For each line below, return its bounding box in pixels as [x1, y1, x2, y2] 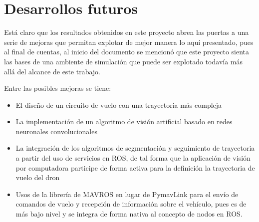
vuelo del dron [15, 172, 60, 183]
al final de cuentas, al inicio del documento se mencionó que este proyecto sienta [4, 46, 250, 57]
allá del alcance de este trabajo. [4, 66, 100, 76]
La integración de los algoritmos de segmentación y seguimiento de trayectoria [15, 143, 255, 153]
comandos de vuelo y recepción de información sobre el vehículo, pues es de [15, 199, 247, 209]
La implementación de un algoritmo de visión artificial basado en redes [15, 116, 233, 127]
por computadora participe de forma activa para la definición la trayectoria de [15, 162, 255, 173]
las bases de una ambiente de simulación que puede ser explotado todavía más [4, 56, 243, 66]
